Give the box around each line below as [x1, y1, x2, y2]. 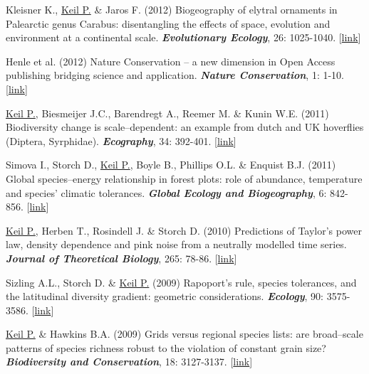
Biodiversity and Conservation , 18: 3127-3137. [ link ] [6, 354, 253, 369]
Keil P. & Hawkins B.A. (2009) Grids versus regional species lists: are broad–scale [6, 326, 363, 341]
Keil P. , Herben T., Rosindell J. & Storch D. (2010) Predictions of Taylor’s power [6, 223, 362, 237]
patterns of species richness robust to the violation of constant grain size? [6, 340, 326, 355]
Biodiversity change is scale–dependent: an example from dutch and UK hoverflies [6, 119, 364, 134]
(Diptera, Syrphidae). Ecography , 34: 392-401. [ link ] [6, 133, 237, 148]
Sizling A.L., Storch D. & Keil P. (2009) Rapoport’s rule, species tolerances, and [6, 274, 357, 289]
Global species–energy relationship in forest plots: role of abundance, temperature [6, 171, 363, 186]
